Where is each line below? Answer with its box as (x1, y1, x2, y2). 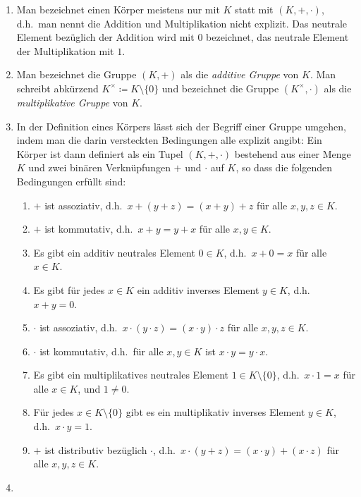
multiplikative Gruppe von (16, 94, 128, 109)
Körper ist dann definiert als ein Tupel (16, 146, 183, 161)
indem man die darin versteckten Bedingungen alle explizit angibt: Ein (16, 133, 322, 147)
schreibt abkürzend (16, 80, 99, 95)
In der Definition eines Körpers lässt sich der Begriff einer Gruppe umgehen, (16, 118, 346, 133)
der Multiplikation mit (16, 43, 114, 58)
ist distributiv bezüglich (44, 442, 147, 457)
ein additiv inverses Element (137, 282, 259, 297)
